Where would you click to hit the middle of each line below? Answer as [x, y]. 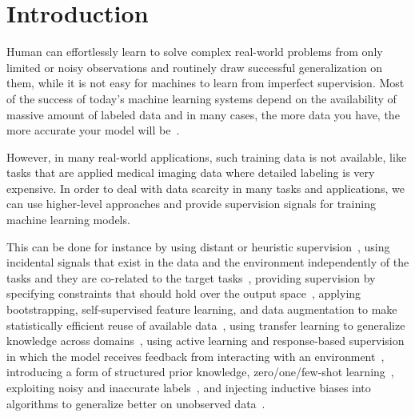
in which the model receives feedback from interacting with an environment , [196, 356]
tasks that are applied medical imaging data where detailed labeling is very [191, 172]
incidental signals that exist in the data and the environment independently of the [208, 262]
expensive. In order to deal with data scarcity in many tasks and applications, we [206, 188]
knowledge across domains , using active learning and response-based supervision [206, 341]
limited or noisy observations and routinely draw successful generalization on [195, 67]
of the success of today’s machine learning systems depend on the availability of [202, 98]
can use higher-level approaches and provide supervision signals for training [191, 204]
